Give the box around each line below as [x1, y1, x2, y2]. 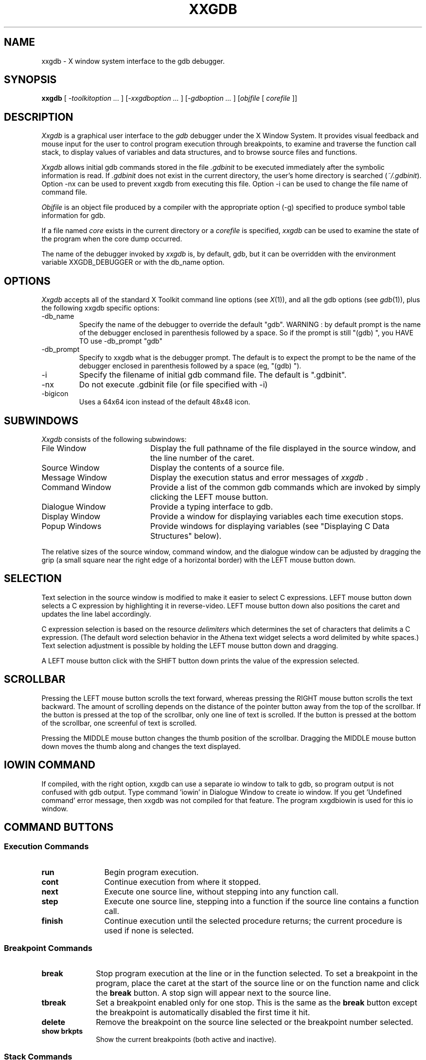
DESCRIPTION [4, 110, 73, 123]
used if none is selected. [104, 925, 194, 935]
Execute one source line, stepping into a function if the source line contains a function [104, 896, 419, 906]
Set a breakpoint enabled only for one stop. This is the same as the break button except [96, 998, 417, 1008]
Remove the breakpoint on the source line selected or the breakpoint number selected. [96, 1017, 413, 1027]
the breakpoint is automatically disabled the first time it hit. [96, 1007, 310, 1018]
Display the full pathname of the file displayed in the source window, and [150, 443, 416, 453]
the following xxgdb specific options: [41, 304, 160, 312]
